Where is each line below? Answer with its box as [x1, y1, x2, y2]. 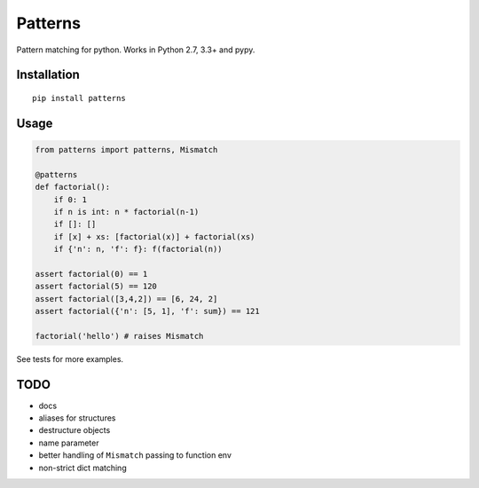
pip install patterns [32, 93, 126, 103]
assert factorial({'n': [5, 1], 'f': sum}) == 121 [35, 306, 261, 317]
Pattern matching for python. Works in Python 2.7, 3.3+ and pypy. [16, 44, 255, 55]
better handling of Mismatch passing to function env [38, 450, 232, 460]
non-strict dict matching [38, 462, 128, 473]
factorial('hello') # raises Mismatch [35, 331, 204, 341]
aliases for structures [38, 413, 116, 423]
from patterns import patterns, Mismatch [35, 145, 218, 154]
